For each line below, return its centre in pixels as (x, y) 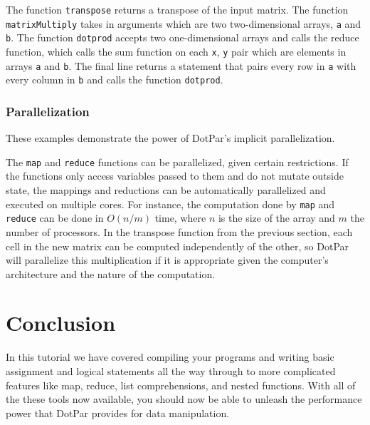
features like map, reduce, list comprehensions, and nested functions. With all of (181, 385)
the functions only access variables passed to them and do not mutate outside (175, 176)
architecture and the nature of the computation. (111, 273)
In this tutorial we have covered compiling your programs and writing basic (170, 357)
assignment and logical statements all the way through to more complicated (171, 371)
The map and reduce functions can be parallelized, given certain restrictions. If (177, 162)
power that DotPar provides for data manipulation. (118, 413)
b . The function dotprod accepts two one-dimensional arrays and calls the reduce (183, 37)
